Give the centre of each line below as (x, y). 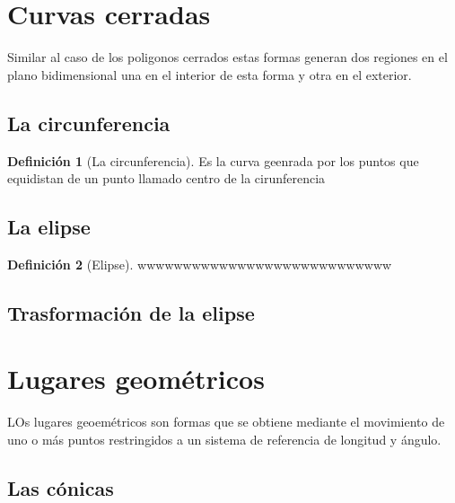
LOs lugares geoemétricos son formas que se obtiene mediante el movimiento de (226, 422)
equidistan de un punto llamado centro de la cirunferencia (166, 178)
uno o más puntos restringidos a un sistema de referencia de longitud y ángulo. (224, 439)
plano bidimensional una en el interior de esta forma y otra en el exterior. (210, 74)
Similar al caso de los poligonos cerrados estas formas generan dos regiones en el (227, 57)
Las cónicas (61, 487)
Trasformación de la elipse (131, 312)
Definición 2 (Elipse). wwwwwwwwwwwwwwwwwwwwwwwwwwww (200, 264)
